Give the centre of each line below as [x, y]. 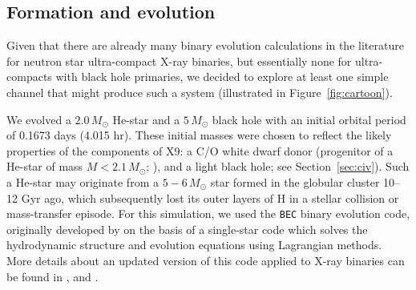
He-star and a [146, 119]
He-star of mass [45, 166]
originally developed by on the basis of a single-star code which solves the [187, 229]
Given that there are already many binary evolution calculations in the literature [205, 45]
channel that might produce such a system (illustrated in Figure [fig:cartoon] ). [200, 92]
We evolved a [39, 119]
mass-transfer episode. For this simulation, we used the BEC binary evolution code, [208, 213]
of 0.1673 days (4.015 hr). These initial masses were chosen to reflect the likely [199, 135]
